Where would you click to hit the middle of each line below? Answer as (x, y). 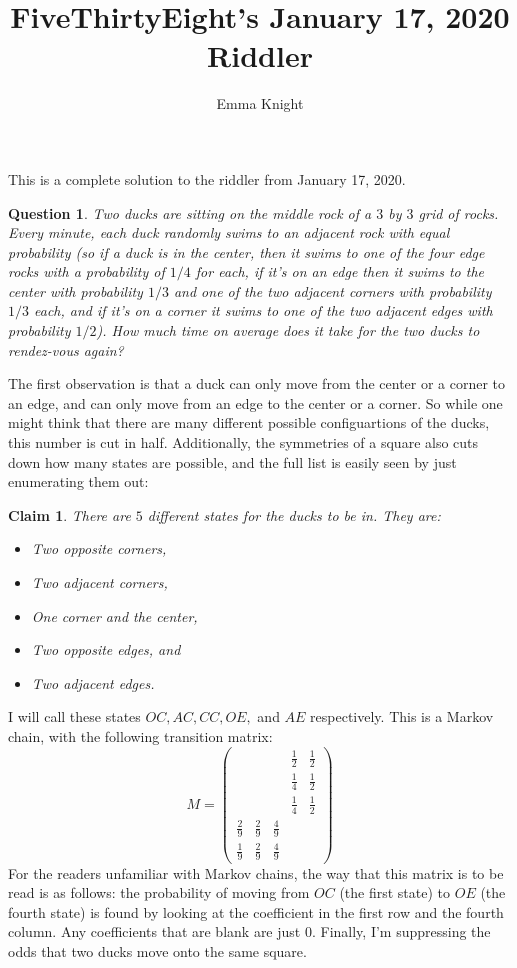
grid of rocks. (458, 212)
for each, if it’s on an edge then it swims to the (340, 271)
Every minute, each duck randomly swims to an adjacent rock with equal (229, 232)
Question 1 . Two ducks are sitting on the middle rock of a (190, 212)
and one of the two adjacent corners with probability (332, 290)
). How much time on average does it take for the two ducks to (288, 330)
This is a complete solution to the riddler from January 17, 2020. (207, 178)
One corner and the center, (114, 615)
